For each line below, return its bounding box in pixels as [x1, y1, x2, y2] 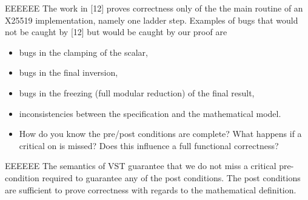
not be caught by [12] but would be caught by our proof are [5, 25, 227, 38]
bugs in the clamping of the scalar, [19, 45, 148, 58]
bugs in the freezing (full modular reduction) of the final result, [19, 86, 255, 99]
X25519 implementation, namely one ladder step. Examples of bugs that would [5, 13, 298, 26]
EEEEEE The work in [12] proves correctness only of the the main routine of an [5, 2, 303, 14]
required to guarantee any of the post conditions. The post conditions [42, 171, 301, 184]
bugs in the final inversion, [19, 66, 118, 79]
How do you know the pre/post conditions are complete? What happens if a [19, 127, 302, 140]
